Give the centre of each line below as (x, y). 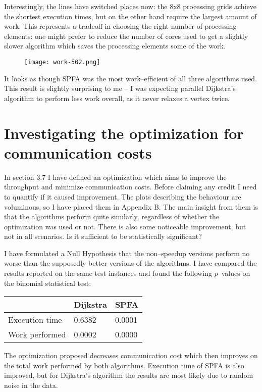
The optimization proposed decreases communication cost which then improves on (131, 355)
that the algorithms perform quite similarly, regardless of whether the (112, 216)
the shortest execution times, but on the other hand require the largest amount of (130, 16)
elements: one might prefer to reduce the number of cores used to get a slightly (126, 36)
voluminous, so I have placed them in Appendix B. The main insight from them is (131, 206)
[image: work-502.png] (62, 62)
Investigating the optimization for (124, 133)
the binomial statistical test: (48, 283)
